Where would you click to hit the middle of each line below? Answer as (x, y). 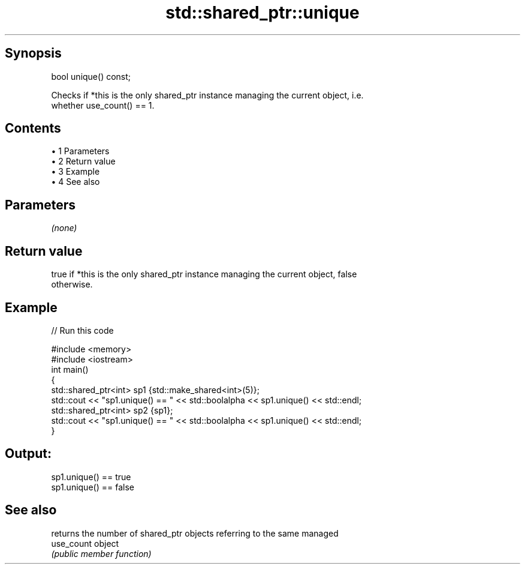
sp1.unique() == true (91, 477)
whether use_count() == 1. (103, 105)
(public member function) (101, 553)
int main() (70, 369)
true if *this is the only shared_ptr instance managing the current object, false (204, 274)
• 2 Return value (83, 161)
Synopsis (33, 53)
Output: (28, 454)
